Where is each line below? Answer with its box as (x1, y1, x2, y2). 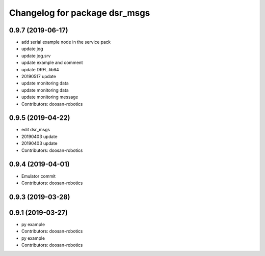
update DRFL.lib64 (21, 66, 59, 72)
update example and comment (21, 59, 83, 66)
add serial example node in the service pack (21, 39, 111, 45)
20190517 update (21, 74, 56, 80)
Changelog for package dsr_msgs (9, 7, 150, 18)
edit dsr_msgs (21, 127, 50, 133)
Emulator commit (21, 173, 56, 179)
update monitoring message (21, 94, 79, 100)
